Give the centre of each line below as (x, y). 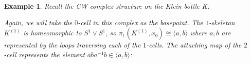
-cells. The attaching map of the (194, 45)
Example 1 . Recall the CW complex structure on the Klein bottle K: (107, 6)
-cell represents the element (45, 54)
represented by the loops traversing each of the (72, 45)
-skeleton (222, 22)
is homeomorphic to (52, 33)
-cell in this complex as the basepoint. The (141, 22)
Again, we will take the (38, 22)
